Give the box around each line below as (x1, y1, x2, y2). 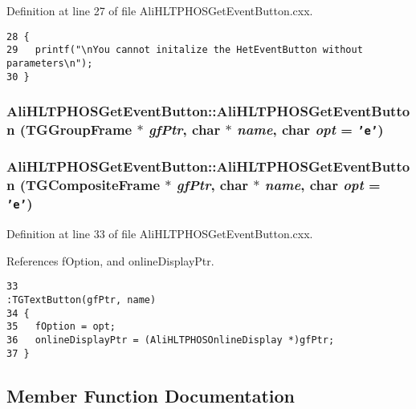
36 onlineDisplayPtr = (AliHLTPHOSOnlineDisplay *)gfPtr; (6, 334, 335, 346)
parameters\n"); (6, 57, 93, 69)
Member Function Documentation (6, 383, 296, 407)
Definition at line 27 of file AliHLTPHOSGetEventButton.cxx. (6, 2, 313, 18)
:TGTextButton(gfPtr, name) (6, 294, 157, 306)
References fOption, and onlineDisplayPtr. (6, 252, 214, 269)
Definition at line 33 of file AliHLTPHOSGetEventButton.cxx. (6, 225, 313, 242)
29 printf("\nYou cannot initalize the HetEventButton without (6, 44, 363, 56)
